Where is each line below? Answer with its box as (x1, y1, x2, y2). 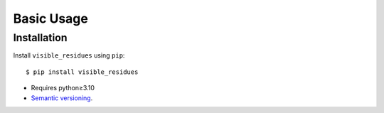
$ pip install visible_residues (26, 68, 139, 76)
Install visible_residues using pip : (13, 51, 125, 60)
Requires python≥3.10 (31, 84, 95, 92)
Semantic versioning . (31, 93, 93, 102)
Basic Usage (13, 11, 88, 26)
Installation (13, 31, 68, 44)
